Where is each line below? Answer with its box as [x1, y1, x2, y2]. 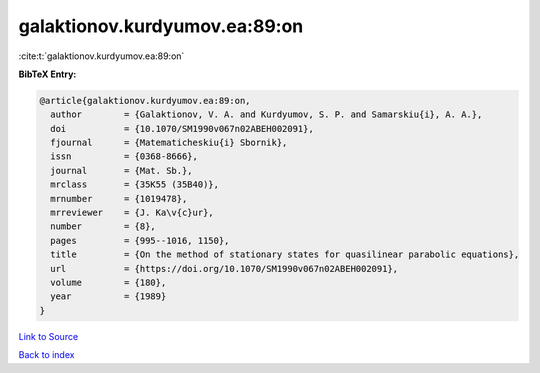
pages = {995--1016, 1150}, [50, 235, 230, 246]
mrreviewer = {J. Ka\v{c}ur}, [50, 207, 214, 219]
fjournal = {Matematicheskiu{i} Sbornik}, [50, 137, 288, 149]
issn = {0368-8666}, [50, 151, 199, 162]
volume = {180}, [50, 277, 167, 288]
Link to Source [18, 330, 79, 342]
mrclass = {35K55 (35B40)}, [50, 179, 220, 190]
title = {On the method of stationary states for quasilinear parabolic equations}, [50, 249, 520, 260]
